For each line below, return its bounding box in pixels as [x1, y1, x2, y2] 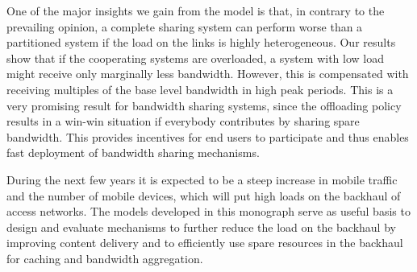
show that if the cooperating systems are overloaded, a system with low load [6, 49, 384, 66]
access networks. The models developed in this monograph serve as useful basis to [6, 203, 411, 220]
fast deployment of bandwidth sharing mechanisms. [6, 144, 260, 161]
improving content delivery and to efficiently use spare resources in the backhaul [6, 234, 403, 251]
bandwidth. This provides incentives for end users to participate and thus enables [6, 128, 409, 145]
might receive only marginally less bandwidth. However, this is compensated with [6, 65, 409, 82]
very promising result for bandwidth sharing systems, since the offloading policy [6, 97, 402, 113]
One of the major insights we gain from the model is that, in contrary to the [6, 2, 385, 19]
